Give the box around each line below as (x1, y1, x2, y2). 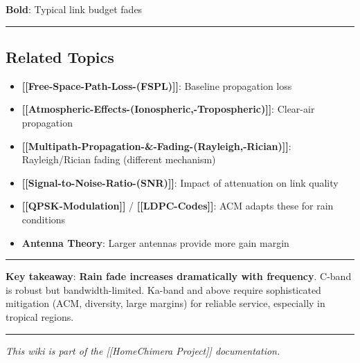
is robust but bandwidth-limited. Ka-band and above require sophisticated (6, 282, 321, 297)
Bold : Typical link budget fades (6, 2, 143, 16)
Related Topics (6, 46, 114, 67)
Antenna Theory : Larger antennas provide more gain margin (21, 235, 289, 250)
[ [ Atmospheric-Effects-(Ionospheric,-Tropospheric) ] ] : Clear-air (21, 102, 315, 116)
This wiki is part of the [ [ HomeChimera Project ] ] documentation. (6, 343, 280, 357)
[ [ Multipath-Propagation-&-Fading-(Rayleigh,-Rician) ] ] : (21, 138, 291, 153)
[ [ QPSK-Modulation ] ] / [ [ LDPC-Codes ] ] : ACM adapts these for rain (21, 198, 334, 213)
